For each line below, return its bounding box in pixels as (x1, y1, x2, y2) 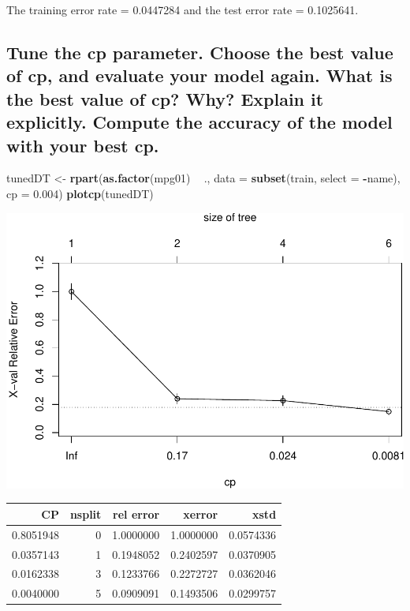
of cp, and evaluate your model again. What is (6, 63, 393, 88)
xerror (183, 505, 218, 522)
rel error (113, 505, 160, 522)
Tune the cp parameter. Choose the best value (6, 39, 393, 64)
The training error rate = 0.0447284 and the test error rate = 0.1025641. (6, 2, 359, 17)
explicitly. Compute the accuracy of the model (6, 110, 393, 134)
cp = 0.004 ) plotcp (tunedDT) (6, 185, 154, 201)
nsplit (69, 505, 102, 522)
